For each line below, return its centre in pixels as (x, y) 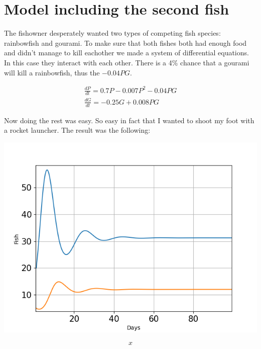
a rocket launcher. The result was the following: (77, 130)
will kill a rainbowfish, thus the (52, 72)
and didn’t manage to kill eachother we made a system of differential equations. (126, 53)
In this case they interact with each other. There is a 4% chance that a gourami (127, 62)
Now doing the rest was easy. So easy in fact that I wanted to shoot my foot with (129, 120)
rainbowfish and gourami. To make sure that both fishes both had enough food (125, 42)
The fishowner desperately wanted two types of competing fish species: (112, 33)
